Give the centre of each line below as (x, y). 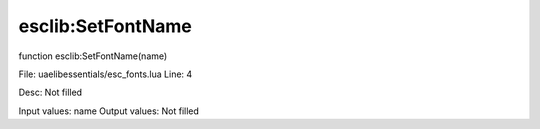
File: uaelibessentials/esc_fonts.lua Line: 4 (105, 74)
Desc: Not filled (50, 92)
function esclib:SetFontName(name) (93, 56)
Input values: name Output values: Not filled (109, 111)
